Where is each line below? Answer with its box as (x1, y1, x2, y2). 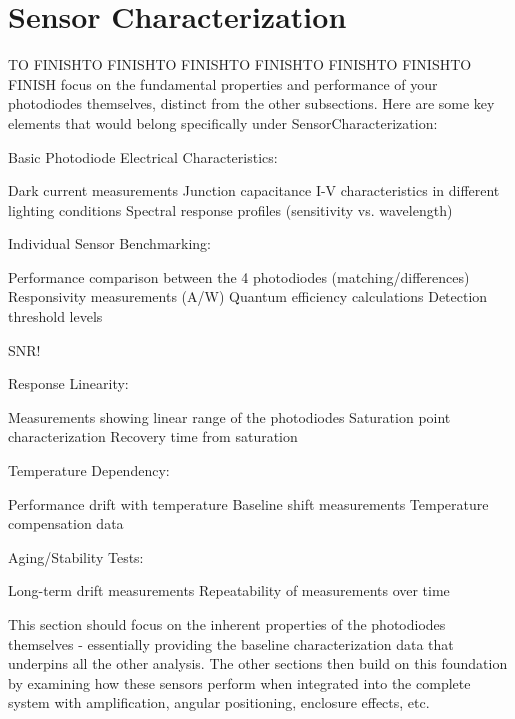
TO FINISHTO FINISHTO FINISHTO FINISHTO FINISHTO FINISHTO (8, 54, 472, 75)
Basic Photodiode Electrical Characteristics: (8, 146, 278, 167)
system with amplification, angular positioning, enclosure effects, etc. (8, 692, 430, 713)
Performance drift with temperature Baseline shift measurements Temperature (8, 493, 489, 514)
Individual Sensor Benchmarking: (8, 233, 211, 254)
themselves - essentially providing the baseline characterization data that (8, 633, 454, 654)
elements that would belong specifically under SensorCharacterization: (8, 112, 438, 133)
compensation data (8, 513, 124, 534)
